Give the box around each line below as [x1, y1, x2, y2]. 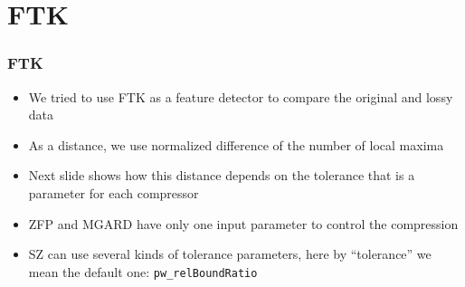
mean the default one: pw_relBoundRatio [28, 262, 258, 281]
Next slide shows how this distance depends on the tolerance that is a [28, 166, 415, 185]
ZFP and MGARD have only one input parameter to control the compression [28, 214, 459, 233]
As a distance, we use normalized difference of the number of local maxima [28, 135, 444, 154]
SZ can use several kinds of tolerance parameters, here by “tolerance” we [28, 244, 432, 263]
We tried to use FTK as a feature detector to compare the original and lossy [28, 87, 453, 106]
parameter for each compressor [28, 183, 199, 202]
